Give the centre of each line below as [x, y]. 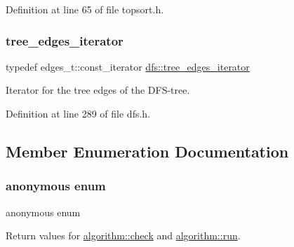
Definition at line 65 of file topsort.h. [85, 9]
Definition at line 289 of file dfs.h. [78, 113]
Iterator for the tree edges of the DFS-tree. [98, 90]
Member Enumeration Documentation [147, 151]
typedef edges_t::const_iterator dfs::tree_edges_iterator [128, 66]
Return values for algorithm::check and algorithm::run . [123, 235]
